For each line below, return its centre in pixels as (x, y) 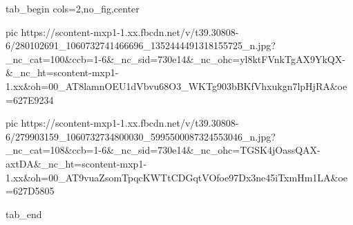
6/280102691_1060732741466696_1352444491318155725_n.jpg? (141, 45)
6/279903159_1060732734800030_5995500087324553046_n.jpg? (141, 136)
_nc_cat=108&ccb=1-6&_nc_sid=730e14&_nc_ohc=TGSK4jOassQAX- (163, 150)
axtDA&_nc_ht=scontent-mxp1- (76, 163)
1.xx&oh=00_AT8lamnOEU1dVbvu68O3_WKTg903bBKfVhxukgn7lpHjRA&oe (176, 85)
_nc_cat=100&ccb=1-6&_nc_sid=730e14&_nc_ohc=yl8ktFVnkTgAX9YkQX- (175, 58)
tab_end (24, 214)
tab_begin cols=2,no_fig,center (73, 8)
